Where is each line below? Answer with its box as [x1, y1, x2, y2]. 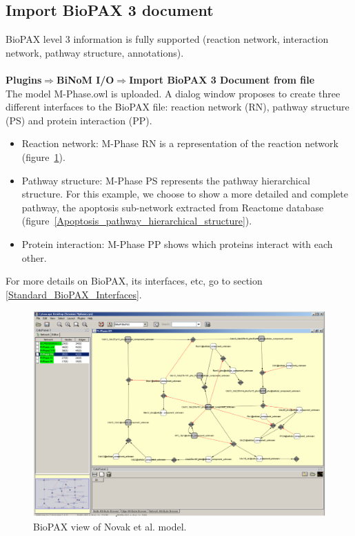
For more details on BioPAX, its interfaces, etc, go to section [6, 274, 263, 288]
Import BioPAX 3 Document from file [129, 72, 315, 86]
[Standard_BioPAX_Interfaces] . [6, 287, 142, 301]
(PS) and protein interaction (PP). [6, 113, 152, 127]
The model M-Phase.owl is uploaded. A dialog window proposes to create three [6, 86, 341, 100]
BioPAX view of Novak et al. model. [33, 519, 187, 533]
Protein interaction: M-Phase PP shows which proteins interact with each [21, 236, 333, 251]
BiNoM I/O [56, 72, 114, 86]
